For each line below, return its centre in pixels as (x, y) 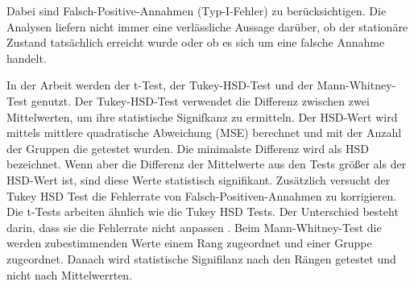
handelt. (27, 58)
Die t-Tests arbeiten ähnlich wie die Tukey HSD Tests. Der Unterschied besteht (203, 211)
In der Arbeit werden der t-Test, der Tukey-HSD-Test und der (160, 85)
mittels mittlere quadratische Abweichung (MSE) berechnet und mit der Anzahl (204, 133)
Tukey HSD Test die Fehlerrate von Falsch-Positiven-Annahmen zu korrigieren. (202, 195)
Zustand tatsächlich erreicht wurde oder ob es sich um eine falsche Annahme (196, 42)
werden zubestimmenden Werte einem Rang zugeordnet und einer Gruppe (189, 243)
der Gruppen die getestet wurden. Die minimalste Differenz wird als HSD (188, 148)
